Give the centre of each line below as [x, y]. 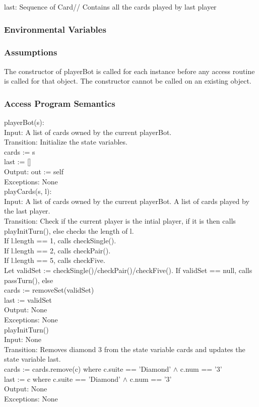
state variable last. [33, 359]
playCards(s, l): [28, 191]
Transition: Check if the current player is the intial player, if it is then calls [120, 221]
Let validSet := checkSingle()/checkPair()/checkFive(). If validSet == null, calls [128, 270]
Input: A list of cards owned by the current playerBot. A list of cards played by [127, 201]
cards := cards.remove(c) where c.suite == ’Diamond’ [88, 368]
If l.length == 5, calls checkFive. [55, 260]
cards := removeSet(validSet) [49, 290]
